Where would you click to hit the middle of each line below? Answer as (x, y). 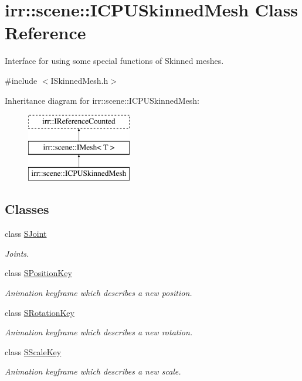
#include (21, 80)
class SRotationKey (40, 312)
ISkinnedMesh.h (79, 80)
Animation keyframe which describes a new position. (99, 293)
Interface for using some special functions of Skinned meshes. (114, 61)
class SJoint (26, 234)
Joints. (17, 253)
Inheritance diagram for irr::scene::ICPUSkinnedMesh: (102, 100)
